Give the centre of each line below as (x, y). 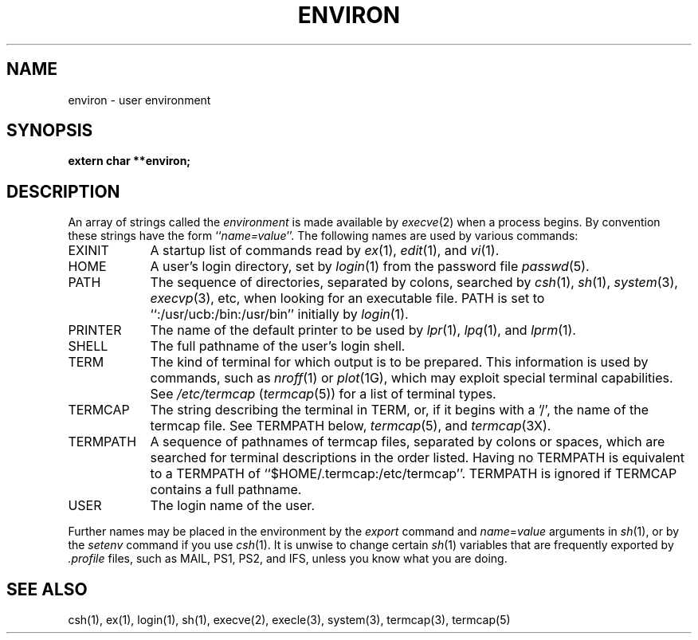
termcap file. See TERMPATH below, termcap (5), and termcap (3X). (351, 426)
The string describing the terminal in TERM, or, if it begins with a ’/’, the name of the (400, 410)
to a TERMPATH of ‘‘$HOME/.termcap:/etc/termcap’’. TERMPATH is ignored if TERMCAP (414, 474)
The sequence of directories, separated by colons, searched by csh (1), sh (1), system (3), (414, 283)
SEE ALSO (47, 589)
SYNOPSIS (50, 131)
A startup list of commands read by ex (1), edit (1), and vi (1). (325, 251)
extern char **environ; (129, 161)
